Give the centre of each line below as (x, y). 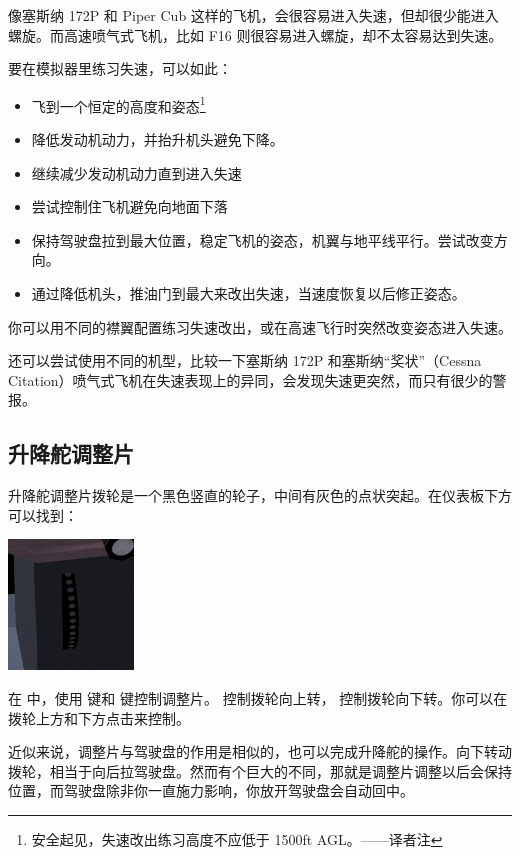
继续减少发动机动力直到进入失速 (136, 172)
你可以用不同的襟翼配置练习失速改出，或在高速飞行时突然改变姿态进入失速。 (260, 326)
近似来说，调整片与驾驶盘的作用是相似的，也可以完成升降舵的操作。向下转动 (260, 751)
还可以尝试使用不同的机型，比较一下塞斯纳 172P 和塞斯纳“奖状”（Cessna (245, 360)
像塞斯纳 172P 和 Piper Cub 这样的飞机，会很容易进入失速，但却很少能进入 (253, 15)
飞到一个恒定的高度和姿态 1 (118, 104)
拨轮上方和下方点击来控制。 (99, 717)
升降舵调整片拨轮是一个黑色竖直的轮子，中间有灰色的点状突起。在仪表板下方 (260, 495)
